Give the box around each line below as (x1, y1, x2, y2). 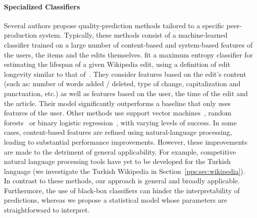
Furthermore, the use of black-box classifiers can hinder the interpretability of (4, 185, 240, 195)
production (4, 30, 37, 40)
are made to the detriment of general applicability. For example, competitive (4, 146, 236, 157)
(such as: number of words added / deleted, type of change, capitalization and (4, 78, 241, 89)
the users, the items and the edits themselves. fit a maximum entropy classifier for (4, 49, 253, 59)
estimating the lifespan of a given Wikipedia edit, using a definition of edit (4, 59, 230, 69)
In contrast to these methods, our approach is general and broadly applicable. (4, 175, 240, 186)
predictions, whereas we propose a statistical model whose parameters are (4, 195, 227, 205)
